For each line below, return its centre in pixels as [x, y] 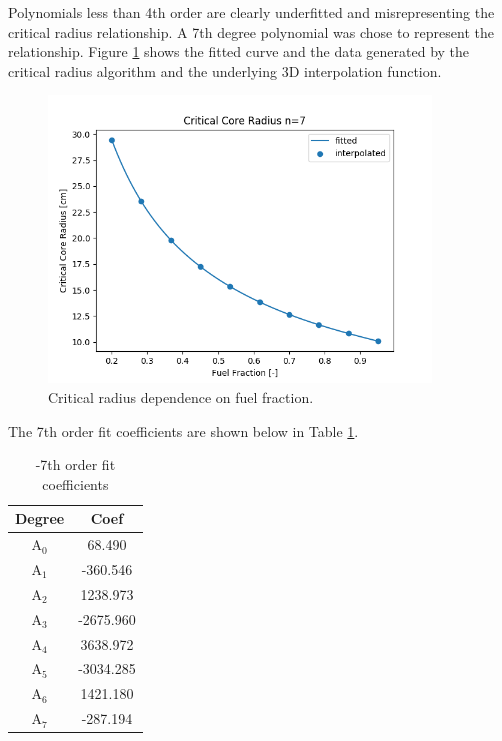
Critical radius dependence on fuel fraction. [181, 396]
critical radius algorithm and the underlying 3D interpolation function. [225, 70]
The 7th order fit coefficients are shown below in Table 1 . [183, 430]
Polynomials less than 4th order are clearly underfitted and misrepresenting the [251, 12]
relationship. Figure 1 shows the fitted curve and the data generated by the [239, 51]
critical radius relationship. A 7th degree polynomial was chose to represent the [251, 31]
